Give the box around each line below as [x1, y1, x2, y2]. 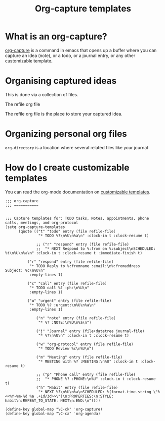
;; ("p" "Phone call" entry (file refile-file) [36, 372, 136, 377]
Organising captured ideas [5, 75, 117, 87]
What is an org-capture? [5, 31, 107, 42]
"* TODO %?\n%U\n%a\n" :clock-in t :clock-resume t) [38, 233, 149, 238]
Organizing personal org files [5, 128, 127, 139]
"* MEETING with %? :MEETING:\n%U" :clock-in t [38, 359, 138, 364]
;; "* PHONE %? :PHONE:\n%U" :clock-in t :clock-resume [36, 376, 156, 381]
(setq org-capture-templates [5, 224, 65, 230]
